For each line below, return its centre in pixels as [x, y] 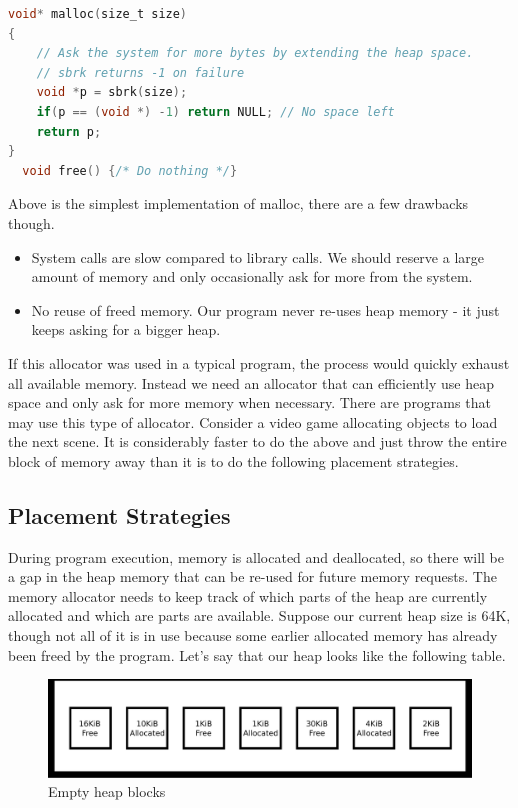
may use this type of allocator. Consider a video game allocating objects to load [253, 421]
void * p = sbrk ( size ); [112, 92]
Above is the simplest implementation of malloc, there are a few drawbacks [238, 203]
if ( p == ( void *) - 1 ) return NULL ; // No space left [215, 111]
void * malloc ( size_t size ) [98, 14]
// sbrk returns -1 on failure [140, 72]
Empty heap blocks [107, 791]
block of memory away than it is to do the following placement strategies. [233, 460]
